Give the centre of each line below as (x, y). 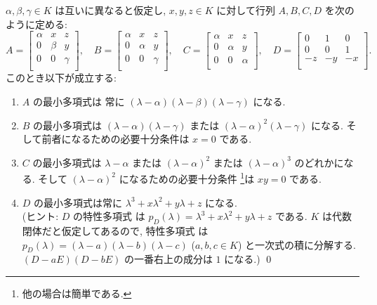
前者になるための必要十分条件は (115, 139)
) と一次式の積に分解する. (297, 244)
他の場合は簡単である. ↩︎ (77, 293)
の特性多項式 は (109, 216)
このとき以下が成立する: (61, 78)
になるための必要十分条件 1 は (187, 177)
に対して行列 (246, 10)
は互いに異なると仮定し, (111, 10)
